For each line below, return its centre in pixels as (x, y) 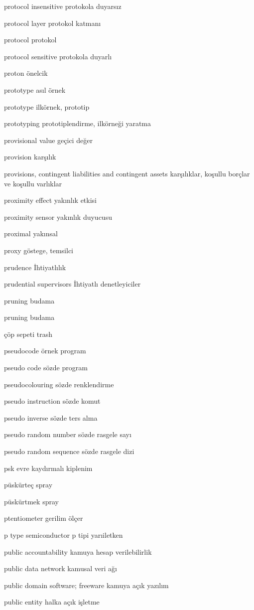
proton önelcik (26, 73)
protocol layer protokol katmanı (53, 23)
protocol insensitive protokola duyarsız (63, 6)
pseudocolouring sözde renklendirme (59, 384)
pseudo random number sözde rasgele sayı (68, 434)
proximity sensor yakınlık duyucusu (58, 217)
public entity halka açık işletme (52, 602)
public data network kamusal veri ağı (61, 568)
